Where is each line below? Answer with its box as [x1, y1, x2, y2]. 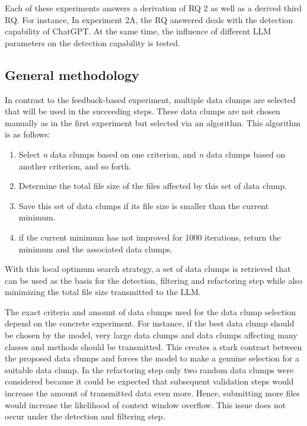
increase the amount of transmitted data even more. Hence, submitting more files [5, 387, 300, 399]
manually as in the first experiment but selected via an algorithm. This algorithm [5, 116, 301, 129]
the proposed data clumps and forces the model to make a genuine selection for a [5, 352, 299, 364]
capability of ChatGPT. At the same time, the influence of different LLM [5, 25, 271, 37]
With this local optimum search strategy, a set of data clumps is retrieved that [5, 262, 291, 275]
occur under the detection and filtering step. [5, 410, 165, 422]
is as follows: [5, 128, 50, 140]
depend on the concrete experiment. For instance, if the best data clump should [5, 317, 295, 329]
